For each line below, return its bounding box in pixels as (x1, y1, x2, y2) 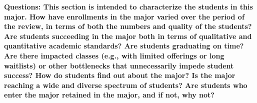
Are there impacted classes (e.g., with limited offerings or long (4, 50, 224, 60)
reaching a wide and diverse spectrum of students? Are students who (4, 79, 247, 90)
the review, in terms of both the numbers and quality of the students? (4, 21, 252, 31)
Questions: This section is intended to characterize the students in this (4, 1, 253, 11)
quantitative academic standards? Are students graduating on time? (4, 40, 244, 51)
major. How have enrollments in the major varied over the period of (4, 11, 244, 21)
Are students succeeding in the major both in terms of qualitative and (4, 30, 252, 41)
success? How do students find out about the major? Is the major (4, 70, 235, 80)
